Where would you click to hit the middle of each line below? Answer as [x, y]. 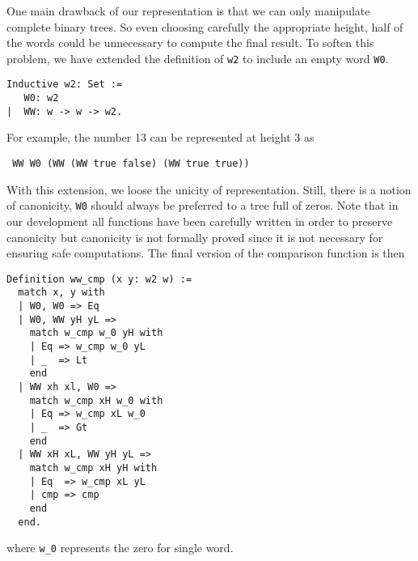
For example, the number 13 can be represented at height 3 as [160, 137]
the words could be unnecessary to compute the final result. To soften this [190, 42]
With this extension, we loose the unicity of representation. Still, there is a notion [209, 189]
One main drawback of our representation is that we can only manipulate [188, 11]
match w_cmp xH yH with [93, 467]
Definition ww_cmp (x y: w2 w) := [99, 279]
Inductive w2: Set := [65, 85]
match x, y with [61, 293]
